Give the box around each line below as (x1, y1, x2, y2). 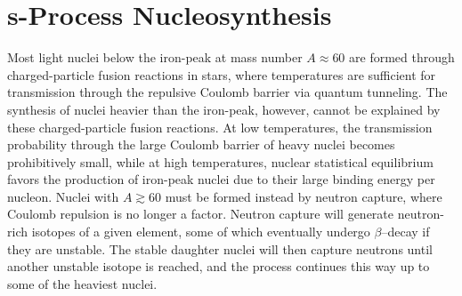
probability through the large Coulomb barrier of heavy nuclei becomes (7, 135, 395, 154)
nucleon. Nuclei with (7, 187, 119, 205)
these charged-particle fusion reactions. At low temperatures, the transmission (7, 117, 433, 136)
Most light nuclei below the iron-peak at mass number (7, 48, 303, 67)
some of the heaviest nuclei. (7, 274, 158, 292)
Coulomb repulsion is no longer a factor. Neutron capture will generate (7, 204, 394, 223)
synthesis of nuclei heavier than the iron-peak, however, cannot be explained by (7, 100, 441, 118)
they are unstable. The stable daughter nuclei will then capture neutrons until (7, 239, 433, 258)
